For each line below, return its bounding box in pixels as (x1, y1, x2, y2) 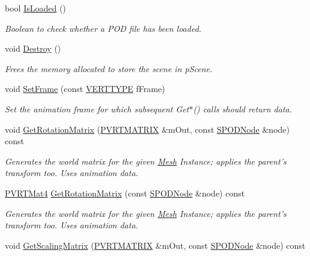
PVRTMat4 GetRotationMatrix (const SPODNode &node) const (5, 186, 245, 199)
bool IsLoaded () (5, 2, 66, 14)
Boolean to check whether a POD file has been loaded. (5, 22, 202, 34)
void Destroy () (5, 42, 61, 55)
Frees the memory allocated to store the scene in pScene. (5, 62, 213, 75)
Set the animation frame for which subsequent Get (5, 102, 189, 115)
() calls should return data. (193, 102, 293, 115)
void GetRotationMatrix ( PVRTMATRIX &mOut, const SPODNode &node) (5, 123, 290, 135)
